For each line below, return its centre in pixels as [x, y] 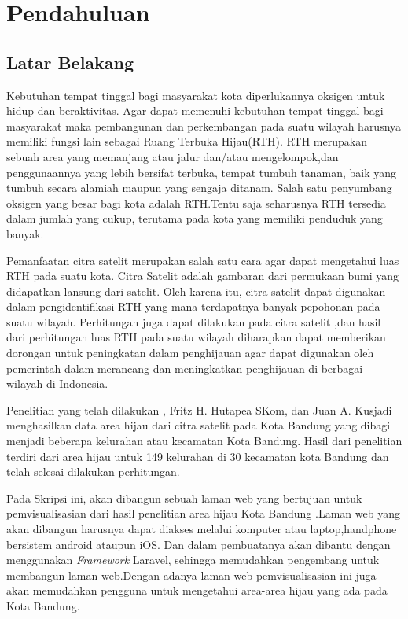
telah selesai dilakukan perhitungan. [93, 472]
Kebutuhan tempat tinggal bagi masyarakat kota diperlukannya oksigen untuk [196, 95]
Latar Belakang [70, 62]
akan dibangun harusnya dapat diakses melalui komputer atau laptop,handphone [202, 529]
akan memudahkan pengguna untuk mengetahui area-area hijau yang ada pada [197, 590]
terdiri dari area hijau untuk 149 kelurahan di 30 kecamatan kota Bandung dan [198, 456]
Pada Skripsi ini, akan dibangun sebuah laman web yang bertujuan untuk [184, 497]
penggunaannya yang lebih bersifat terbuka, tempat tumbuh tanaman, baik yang [202, 172]
